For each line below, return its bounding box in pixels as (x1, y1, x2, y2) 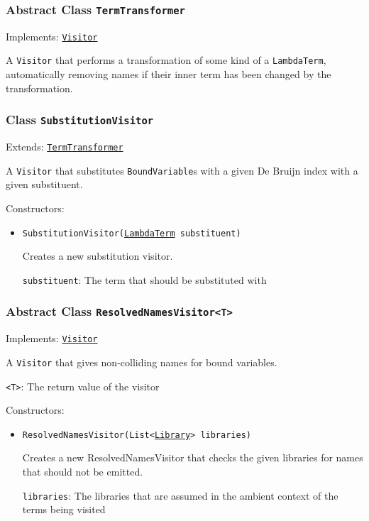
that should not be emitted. (22, 464, 143, 479)
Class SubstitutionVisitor (6, 111, 154, 128)
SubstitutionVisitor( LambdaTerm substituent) (22, 228, 241, 238)
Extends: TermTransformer (6, 139, 123, 154)
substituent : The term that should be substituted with (22, 272, 267, 287)
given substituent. (6, 177, 83, 192)
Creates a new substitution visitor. (22, 248, 173, 263)
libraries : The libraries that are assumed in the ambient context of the (22, 488, 338, 503)
